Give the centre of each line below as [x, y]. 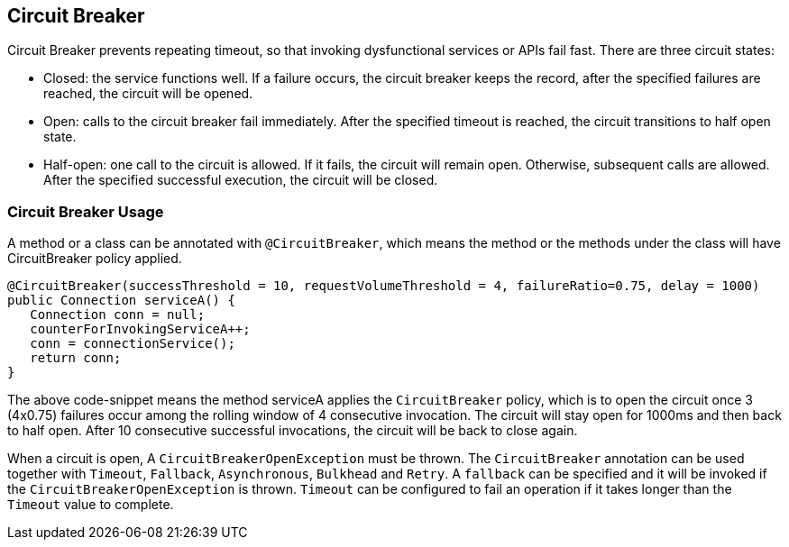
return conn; [76, 358]
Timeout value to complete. [91, 505]
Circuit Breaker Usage [86, 211]
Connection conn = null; [118, 315]
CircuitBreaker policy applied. [95, 259]
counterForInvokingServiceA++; [140, 329]
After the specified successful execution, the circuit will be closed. [241, 180]
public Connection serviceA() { [121, 301]
